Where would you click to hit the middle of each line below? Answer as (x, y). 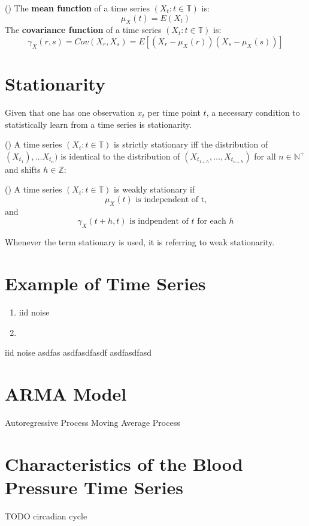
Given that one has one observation (70, 112)
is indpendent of (159, 222)
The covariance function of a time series (83, 30)
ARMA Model (66, 393)
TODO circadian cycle (46, 516)
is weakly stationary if (154, 189)
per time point (174, 112)
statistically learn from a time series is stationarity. (99, 124)
